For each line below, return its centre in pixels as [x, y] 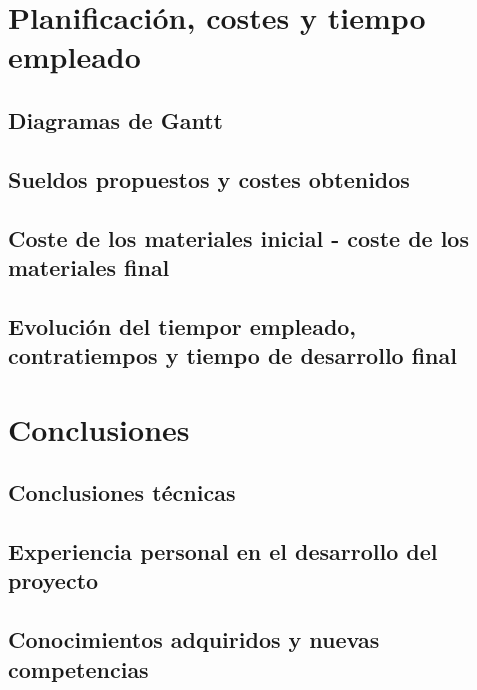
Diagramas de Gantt [115, 119]
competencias [78, 668]
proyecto [53, 580]
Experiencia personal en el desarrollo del [223, 551]
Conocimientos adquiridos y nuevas [194, 639]
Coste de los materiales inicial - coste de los [238, 237]
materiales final [89, 266]
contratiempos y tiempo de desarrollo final [232, 355]
